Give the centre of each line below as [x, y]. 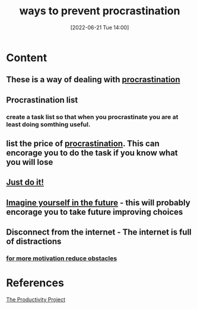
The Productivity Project [36, 299]
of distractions [34, 241]
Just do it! [25, 182]
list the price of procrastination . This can [83, 144]
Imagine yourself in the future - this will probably [99, 203]
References [35, 283]
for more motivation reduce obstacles [62, 258]
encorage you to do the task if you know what [92, 153]
